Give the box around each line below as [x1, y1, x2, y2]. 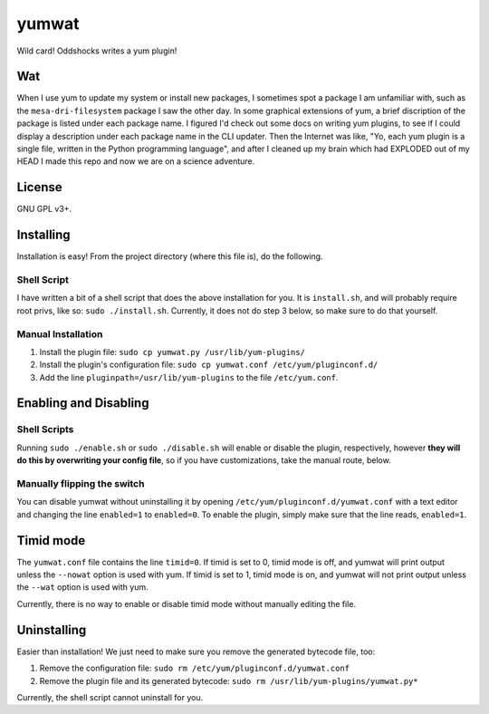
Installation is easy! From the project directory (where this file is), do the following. [16, 251, 323, 262]
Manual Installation [16, 327, 103, 340]
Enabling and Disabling [16, 395, 149, 411]
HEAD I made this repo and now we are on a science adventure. [16, 156, 255, 167]
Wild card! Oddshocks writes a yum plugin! [16, 45, 177, 56]
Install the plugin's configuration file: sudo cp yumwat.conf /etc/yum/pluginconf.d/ [39, 359, 379, 371]
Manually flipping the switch [16, 477, 145, 489]
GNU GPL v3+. [16, 204, 72, 215]
